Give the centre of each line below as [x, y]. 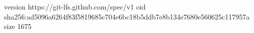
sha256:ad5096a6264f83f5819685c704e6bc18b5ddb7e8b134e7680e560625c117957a [127, 16]
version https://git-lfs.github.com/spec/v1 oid [75, 6]
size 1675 [18, 26]
